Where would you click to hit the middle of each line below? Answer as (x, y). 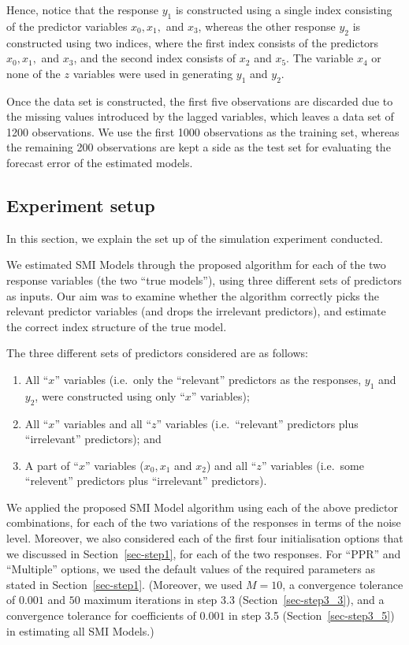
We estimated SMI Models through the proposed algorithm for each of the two (196, 265)
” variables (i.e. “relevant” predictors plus (257, 423)
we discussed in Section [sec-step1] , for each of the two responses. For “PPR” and (204, 553)
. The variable (320, 58)
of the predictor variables (67, 26)
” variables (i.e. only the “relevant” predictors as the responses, (208, 379)
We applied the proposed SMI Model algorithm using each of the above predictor (202, 507)
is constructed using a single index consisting (284, 9)
